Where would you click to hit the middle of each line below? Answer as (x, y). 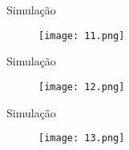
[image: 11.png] (82, 36)
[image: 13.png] (82, 138)
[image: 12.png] (82, 87)
